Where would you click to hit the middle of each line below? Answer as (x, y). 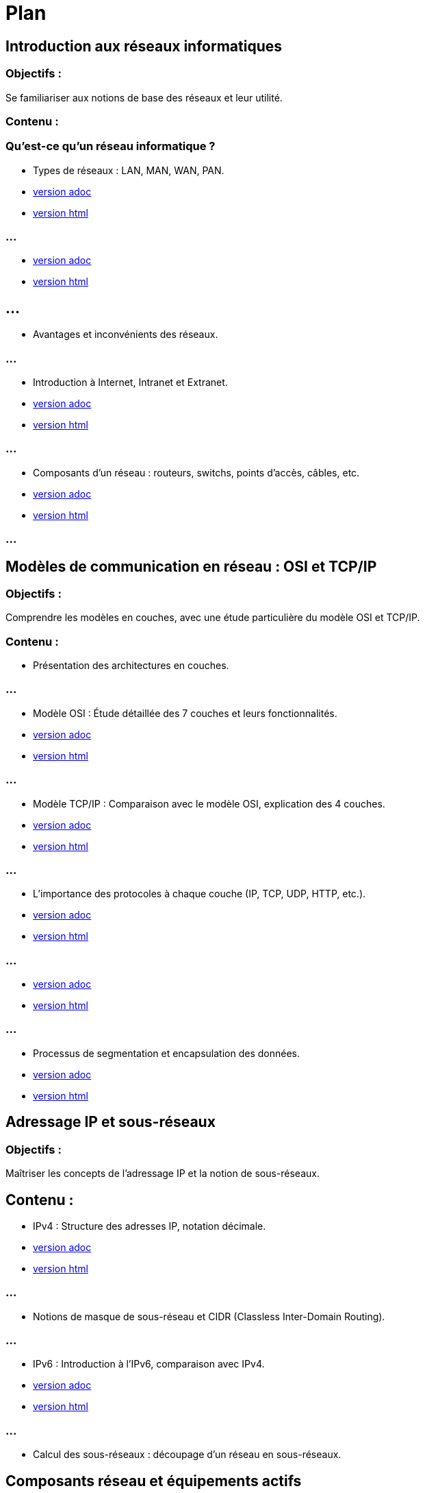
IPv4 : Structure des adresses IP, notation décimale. (150, 1226)
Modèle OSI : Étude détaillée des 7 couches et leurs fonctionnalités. (185, 713)
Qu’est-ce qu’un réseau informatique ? (111, 146)
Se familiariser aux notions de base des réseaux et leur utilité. (144, 97)
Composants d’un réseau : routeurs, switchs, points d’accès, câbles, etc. (196, 472)
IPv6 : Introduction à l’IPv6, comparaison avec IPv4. (149, 1364)
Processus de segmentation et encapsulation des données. (167, 1053)
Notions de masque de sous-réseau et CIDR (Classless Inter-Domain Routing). (209, 1316)
